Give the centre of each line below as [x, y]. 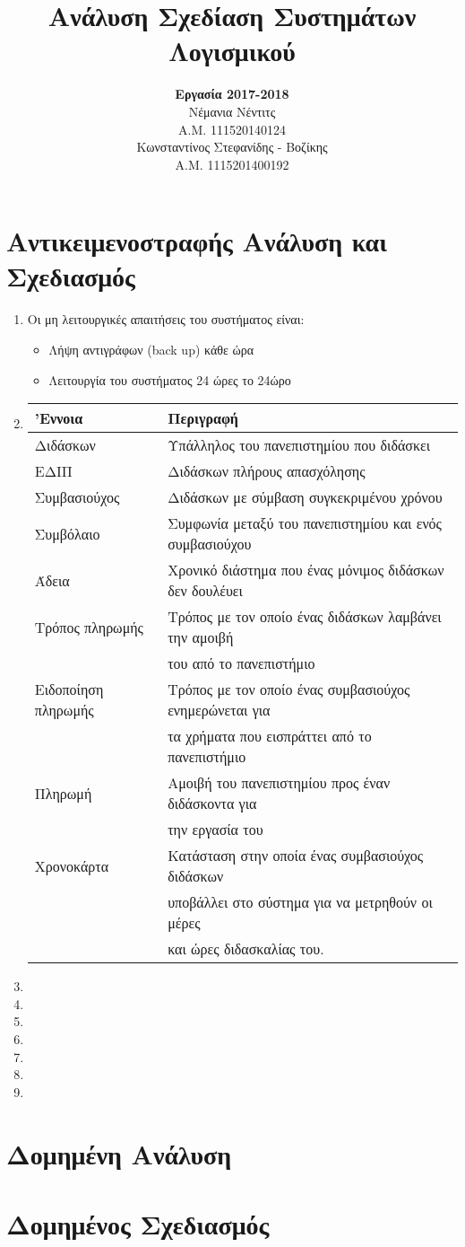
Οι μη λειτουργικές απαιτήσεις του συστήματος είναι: [166, 319]
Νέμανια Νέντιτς [232, 111]
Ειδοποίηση [69, 689]
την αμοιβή [201, 637]
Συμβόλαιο [67, 533]
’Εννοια [59, 418]
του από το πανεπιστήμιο [241, 663]
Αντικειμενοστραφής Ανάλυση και [197, 241]
